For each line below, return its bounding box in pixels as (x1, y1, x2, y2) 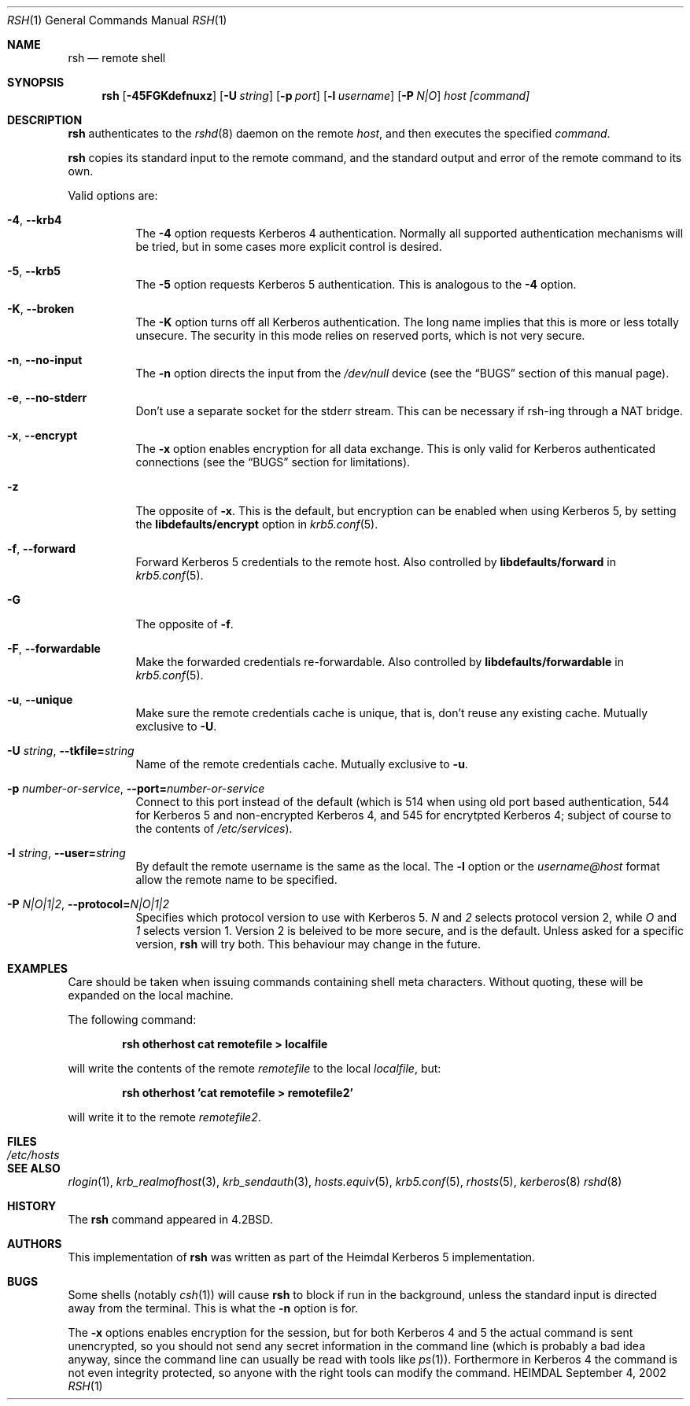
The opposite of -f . (135, 617, 234, 631)
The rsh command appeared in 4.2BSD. (68, 1213, 273, 1226)
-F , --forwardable (7, 642, 101, 655)
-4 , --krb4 (7, 213, 62, 226)
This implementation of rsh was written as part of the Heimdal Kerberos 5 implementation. (68, 1250, 536, 1264)
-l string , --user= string (7, 846, 126, 859)
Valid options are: (68, 189, 158, 202)
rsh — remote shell (68, 51, 166, 64)
